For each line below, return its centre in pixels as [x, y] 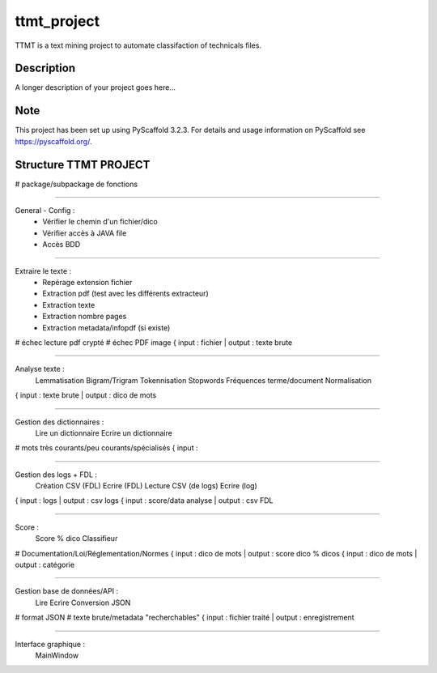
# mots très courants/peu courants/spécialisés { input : [106, 448]
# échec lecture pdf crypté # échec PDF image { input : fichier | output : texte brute [154, 342]
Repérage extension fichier [87, 282]
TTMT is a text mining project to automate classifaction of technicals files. [138, 45]
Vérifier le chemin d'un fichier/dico [100, 222]
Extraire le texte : [43, 270]
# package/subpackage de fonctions [76, 184]
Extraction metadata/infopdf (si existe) [106, 327]
